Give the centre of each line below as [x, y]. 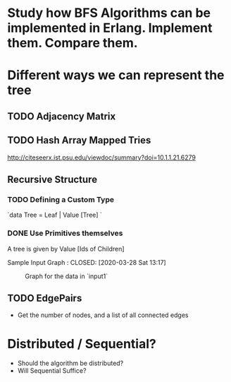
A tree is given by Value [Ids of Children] [66, 249]
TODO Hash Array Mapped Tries [79, 140]
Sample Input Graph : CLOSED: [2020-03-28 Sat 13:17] [87, 262]
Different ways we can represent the [116, 75]
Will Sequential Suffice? [52, 371]
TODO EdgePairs [45, 298]
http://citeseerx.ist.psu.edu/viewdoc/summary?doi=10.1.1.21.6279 [101, 157]
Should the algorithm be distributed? [70, 363]
